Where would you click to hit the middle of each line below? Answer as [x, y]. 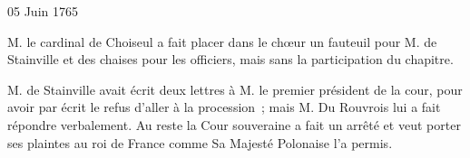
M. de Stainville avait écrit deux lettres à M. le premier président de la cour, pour [235, 89]
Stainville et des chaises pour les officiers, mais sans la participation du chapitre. [230, 59]
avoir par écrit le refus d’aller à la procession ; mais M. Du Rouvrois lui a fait [224, 107]
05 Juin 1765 [43, 11]
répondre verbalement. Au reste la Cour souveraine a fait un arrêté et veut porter [234, 124]
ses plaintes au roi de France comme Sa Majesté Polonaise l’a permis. [200, 142]
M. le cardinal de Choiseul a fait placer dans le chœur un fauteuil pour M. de [222, 41]
